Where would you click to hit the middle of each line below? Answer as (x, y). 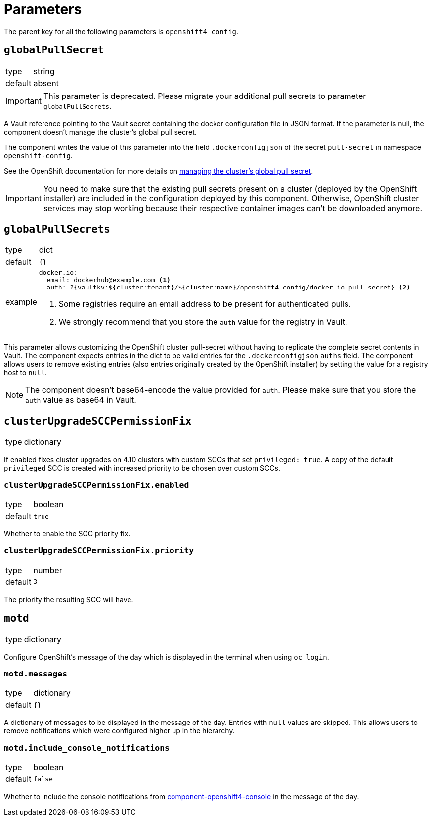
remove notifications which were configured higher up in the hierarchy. (119, 731)
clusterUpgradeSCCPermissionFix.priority (99, 551)
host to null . (26, 373)
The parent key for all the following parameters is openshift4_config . (121, 31)
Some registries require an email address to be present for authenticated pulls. (205, 304)
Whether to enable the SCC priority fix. (67, 534)
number (48, 570)
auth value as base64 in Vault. (81, 400)
